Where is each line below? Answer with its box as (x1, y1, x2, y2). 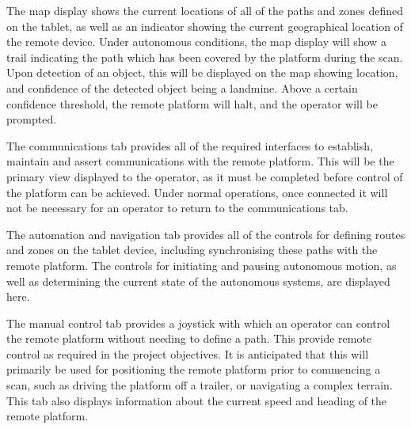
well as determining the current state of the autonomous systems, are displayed (6, 272, 390, 289)
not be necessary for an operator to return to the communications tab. (6, 199, 348, 216)
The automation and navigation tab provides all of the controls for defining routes (6, 226, 405, 242)
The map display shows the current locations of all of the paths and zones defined (6, 2, 404, 18)
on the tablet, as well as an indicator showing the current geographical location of (6, 17, 403, 34)
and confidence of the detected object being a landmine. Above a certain (6, 79, 358, 96)
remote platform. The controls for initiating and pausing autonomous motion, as (6, 256, 397, 273)
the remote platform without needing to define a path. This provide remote (6, 330, 372, 347)
